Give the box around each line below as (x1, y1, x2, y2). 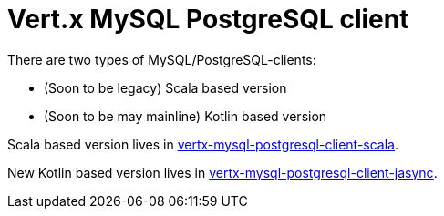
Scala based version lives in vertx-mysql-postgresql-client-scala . (7, 136, 399, 152)
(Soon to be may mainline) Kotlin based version (44, 108, 327, 124)
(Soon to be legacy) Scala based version (44, 79, 287, 96)
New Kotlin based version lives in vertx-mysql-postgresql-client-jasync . (7, 164, 438, 180)
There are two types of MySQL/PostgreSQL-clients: (7, 51, 316, 67)
